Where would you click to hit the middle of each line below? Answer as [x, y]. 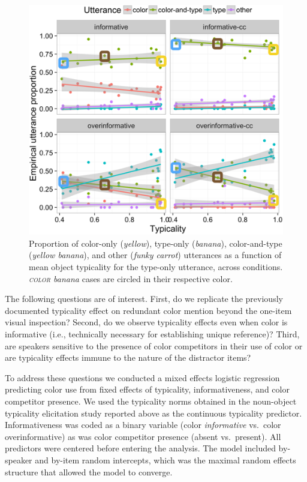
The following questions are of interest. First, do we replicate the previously [144, 299]
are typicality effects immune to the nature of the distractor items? [128, 357]
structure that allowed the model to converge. [89, 471]
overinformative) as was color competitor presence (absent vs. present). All [143, 436]
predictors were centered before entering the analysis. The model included [140, 448]
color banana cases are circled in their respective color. [131, 278]
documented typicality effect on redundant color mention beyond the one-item [148, 310]
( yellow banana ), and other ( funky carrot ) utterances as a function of [155, 255]
